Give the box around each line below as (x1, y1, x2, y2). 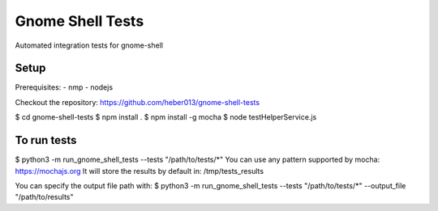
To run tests (15, 133, 77, 147)
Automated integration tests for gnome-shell (15, 40, 164, 50)
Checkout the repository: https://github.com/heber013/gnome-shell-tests (15, 97, 260, 107)
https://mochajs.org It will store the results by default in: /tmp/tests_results (15, 166, 264, 175)
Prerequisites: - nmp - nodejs (15, 82, 114, 92)
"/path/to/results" (15, 192, 74, 202)
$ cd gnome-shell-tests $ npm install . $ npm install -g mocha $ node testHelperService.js (15, 112, 317, 122)
